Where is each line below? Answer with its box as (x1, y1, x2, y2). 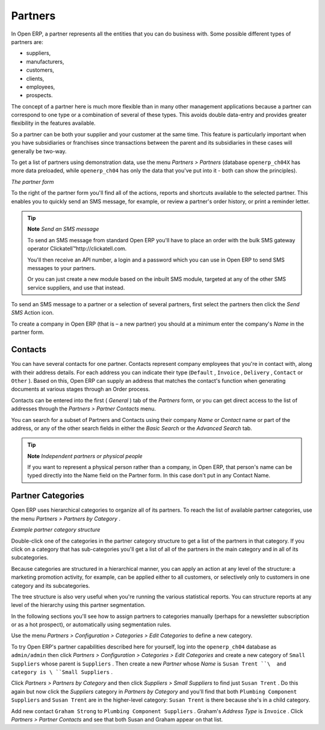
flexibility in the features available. (11, 119, 96, 127)
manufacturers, (26, 58, 64, 65)
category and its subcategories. (11, 582, 90, 589)
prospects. (26, 92, 53, 99)
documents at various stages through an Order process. (11, 386, 150, 393)
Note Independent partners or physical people (27, 452, 143, 459)
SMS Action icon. (11, 309, 54, 316)
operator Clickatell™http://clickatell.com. (27, 245, 127, 253)
